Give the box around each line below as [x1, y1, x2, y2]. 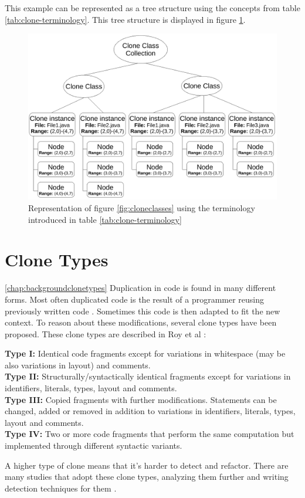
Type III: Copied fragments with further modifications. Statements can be [5, 393, 277, 405]
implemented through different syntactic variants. [5, 439, 182, 452]
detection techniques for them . [5, 482, 117, 494]
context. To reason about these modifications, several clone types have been [5, 316, 277, 328]
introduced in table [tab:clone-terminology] [28, 213, 182, 225]
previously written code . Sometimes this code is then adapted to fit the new [5, 304, 280, 317]
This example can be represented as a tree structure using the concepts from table [5, 2, 300, 13]
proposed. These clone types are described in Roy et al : [5, 327, 206, 340]
